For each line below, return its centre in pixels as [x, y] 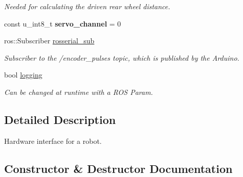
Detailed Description [60, 119]
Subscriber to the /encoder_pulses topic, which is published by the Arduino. [122, 57]
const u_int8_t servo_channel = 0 [63, 23]
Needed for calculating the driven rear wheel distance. [87, 6]
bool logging [23, 75]
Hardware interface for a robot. [53, 141]
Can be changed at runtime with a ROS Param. [79, 92]
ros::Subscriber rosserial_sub [49, 41]
